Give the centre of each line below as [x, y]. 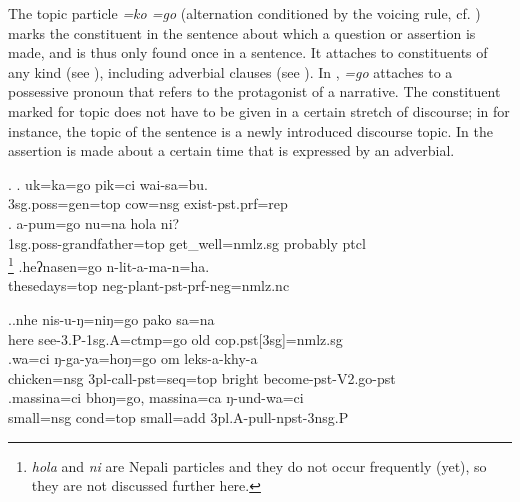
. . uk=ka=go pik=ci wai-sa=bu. [108, 183]
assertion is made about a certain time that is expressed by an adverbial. [231, 150]
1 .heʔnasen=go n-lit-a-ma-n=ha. [109, 264]
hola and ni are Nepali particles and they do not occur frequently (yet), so [259, 465]
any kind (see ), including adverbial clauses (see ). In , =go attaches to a [230, 71]
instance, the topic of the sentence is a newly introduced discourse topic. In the [250, 130]
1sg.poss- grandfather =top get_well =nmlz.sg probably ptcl [187, 242]
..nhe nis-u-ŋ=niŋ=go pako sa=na [111, 318]
